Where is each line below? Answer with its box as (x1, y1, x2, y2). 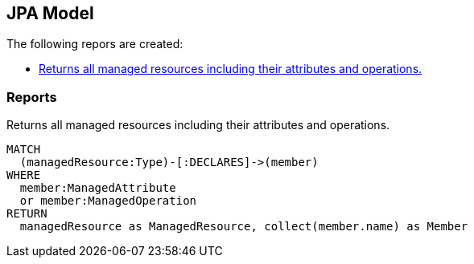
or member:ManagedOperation (19, 194, 197, 208)
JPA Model (6, 3, 94, 23)
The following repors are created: (6, 37, 183, 51)
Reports (6, 88, 57, 105)
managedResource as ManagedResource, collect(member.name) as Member (19, 220, 468, 234)
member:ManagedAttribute (19, 181, 176, 195)
